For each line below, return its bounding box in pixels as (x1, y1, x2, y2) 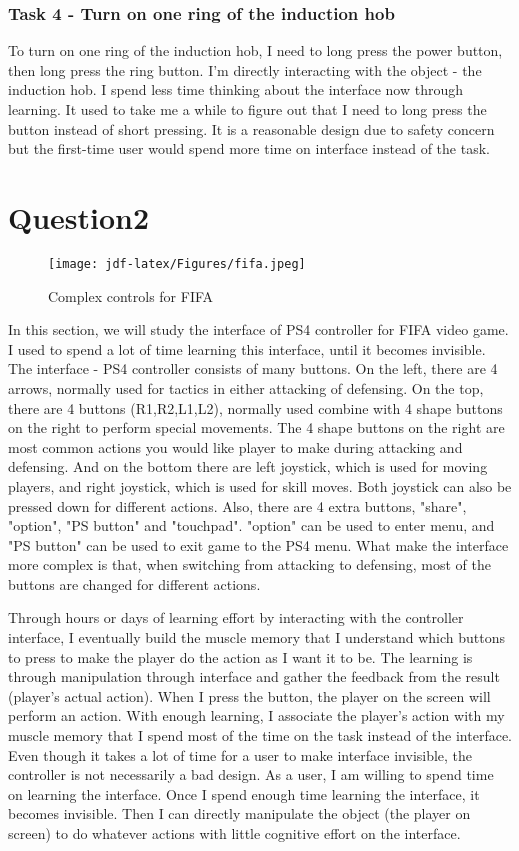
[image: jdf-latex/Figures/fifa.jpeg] (48, 256, 306, 271)
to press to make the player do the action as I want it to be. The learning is (8, 646, 473, 667)
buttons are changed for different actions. (8, 573, 261, 594)
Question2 (8, 196, 150, 237)
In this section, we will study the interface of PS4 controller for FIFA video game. (8, 319, 509, 340)
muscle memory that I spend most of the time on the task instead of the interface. (8, 725, 513, 746)
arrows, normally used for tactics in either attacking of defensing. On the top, (8, 377, 484, 398)
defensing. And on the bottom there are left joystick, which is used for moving (8, 456, 488, 477)
